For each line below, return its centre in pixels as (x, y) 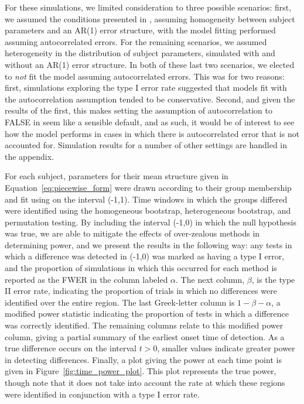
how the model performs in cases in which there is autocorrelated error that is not (152, 133)
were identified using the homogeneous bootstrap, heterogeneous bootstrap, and (148, 210)
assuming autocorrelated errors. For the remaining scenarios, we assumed (136, 41)
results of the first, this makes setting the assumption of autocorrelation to (139, 110)
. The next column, (210, 279)
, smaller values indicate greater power (226, 348)
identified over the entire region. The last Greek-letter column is (120, 302)
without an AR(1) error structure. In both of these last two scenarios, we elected (150, 64)
